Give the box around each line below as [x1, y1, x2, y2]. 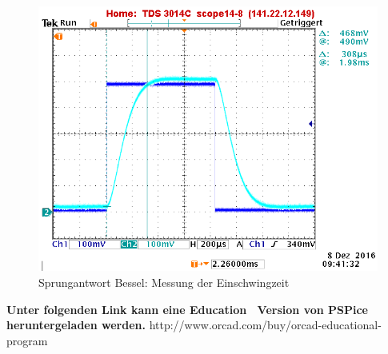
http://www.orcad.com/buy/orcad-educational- [149, 316, 382, 333]
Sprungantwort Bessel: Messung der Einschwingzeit [38, 273, 290, 290]
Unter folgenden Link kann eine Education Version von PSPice [6, 300, 368, 317]
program [6, 332, 48, 348]
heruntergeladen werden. [6, 316, 146, 333]
